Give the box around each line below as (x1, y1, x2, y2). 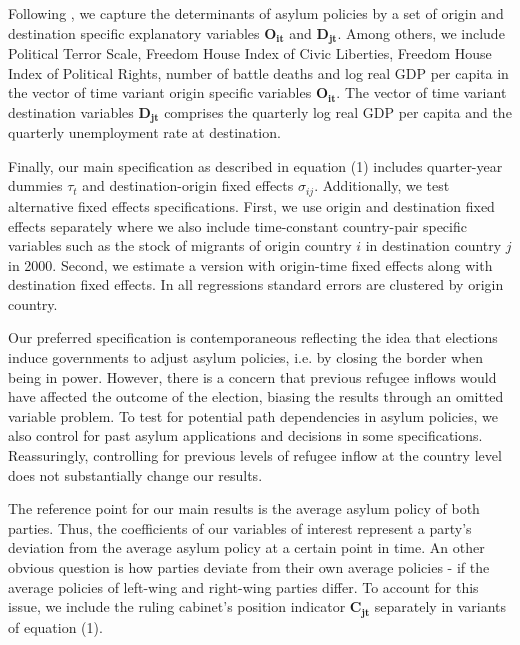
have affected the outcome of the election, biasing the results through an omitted (8, 386, 504, 407)
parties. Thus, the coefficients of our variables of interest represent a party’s (8, 517, 472, 538)
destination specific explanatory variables (8, 22, 260, 43)
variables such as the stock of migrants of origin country (8, 235, 352, 256)
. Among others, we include (337, 22, 505, 43)
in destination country (365, 235, 502, 256)
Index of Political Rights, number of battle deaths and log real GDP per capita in (8, 62, 509, 83)
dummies (8, 175, 63, 196)
